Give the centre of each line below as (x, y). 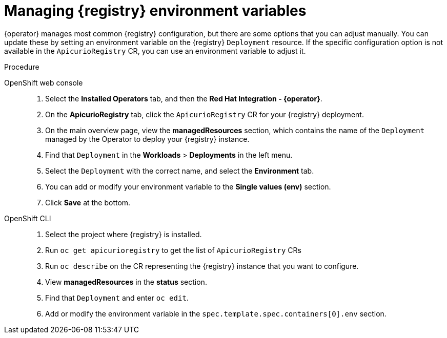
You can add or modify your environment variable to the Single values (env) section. (188, 186)
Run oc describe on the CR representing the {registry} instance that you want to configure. (202, 266)
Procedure (22, 67)
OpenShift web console (44, 82)
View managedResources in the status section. (126, 282)
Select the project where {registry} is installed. (124, 234)
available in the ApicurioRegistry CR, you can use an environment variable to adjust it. (155, 51)
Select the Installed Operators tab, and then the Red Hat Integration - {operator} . (184, 98)
